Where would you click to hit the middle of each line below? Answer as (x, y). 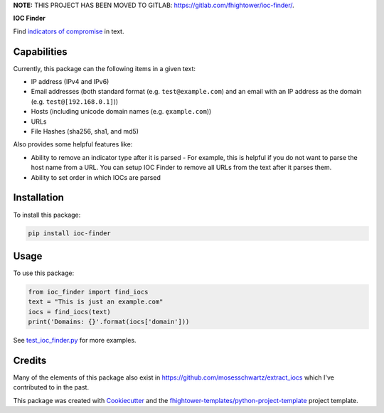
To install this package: (47, 215)
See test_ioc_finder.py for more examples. (75, 340)
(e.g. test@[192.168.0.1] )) (75, 101)
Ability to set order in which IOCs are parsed (96, 177)
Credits (30, 360)
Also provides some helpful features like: (73, 144)
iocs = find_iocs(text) (70, 312)
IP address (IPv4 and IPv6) (70, 82)
